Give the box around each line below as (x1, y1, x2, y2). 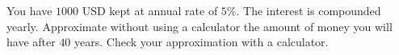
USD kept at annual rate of (82, 2, 218, 18)
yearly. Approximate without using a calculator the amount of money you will (6, 18, 393, 34)
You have (6, 2, 52, 18)
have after (6, 33, 56, 50)
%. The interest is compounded (226, 2, 381, 18)
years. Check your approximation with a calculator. (74, 33, 329, 50)
